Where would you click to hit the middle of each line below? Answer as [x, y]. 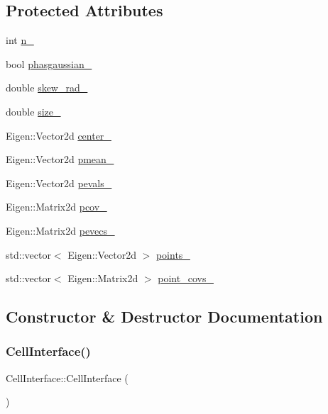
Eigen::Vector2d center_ [59, 135]
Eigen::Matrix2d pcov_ [56, 207]
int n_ [20, 40]
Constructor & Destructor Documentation [164, 317]
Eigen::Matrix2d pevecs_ [60, 230]
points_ [173, 254]
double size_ [33, 111]
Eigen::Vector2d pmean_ [60, 159]
